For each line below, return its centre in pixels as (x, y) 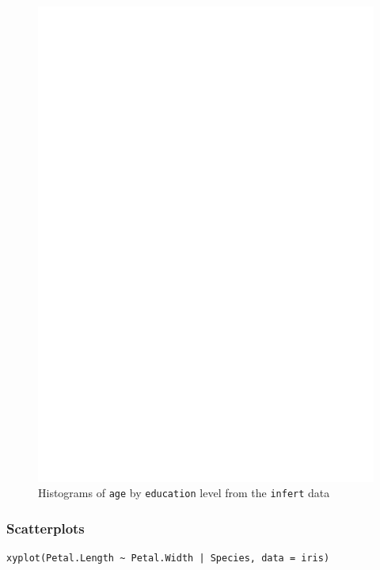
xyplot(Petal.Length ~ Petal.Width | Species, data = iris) (168, 558)
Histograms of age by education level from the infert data (184, 493)
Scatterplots (46, 528)
